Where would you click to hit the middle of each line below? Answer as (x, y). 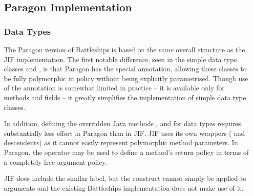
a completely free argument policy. (55, 162)
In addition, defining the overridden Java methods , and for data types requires (123, 123)
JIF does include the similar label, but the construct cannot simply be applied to (125, 178)
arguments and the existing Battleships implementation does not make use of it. (124, 187)
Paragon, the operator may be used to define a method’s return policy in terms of (126, 152)
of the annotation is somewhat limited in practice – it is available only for (114, 88)
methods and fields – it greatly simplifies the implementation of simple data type (125, 97)
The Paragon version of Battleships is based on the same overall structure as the (125, 49)
